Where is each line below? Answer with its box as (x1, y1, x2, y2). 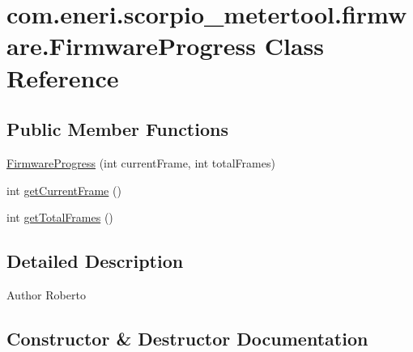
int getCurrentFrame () (6, 181, 121, 198)
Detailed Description (6, 248, 184, 274)
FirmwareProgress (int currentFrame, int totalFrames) (6, 154, 275, 171)
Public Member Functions (6, 117, 228, 142)
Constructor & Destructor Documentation (6, 325, 368, 350)
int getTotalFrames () (6, 209, 113, 226)
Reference (6, 61, 119, 94)
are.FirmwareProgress (6, 29, 257, 62)
